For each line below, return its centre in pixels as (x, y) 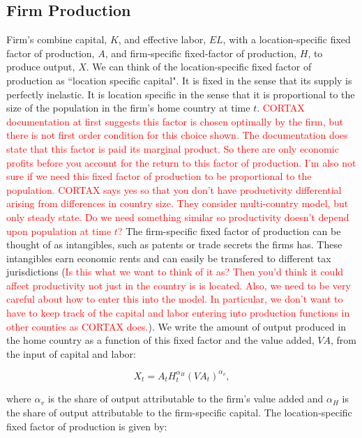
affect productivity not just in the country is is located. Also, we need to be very (179, 285)
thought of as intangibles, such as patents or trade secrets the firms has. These (174, 244)
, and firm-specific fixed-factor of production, (201, 53)
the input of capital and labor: (71, 353)
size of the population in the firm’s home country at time (128, 108)
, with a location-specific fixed (287, 39)
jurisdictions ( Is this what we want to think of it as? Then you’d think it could (175, 272)
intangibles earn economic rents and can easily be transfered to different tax (169, 258)
